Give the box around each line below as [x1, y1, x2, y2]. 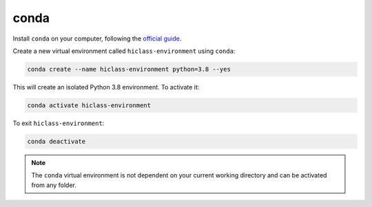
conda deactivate [27, 138, 86, 145]
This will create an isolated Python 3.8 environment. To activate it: [12, 83, 200, 91]
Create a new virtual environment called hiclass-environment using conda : [12, 47, 236, 55]
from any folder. [31, 181, 77, 189]
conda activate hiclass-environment [27, 101, 152, 109]
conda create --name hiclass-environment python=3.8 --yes [27, 65, 231, 73]
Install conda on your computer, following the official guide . [12, 34, 182, 43]
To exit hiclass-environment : [12, 119, 105, 127]
